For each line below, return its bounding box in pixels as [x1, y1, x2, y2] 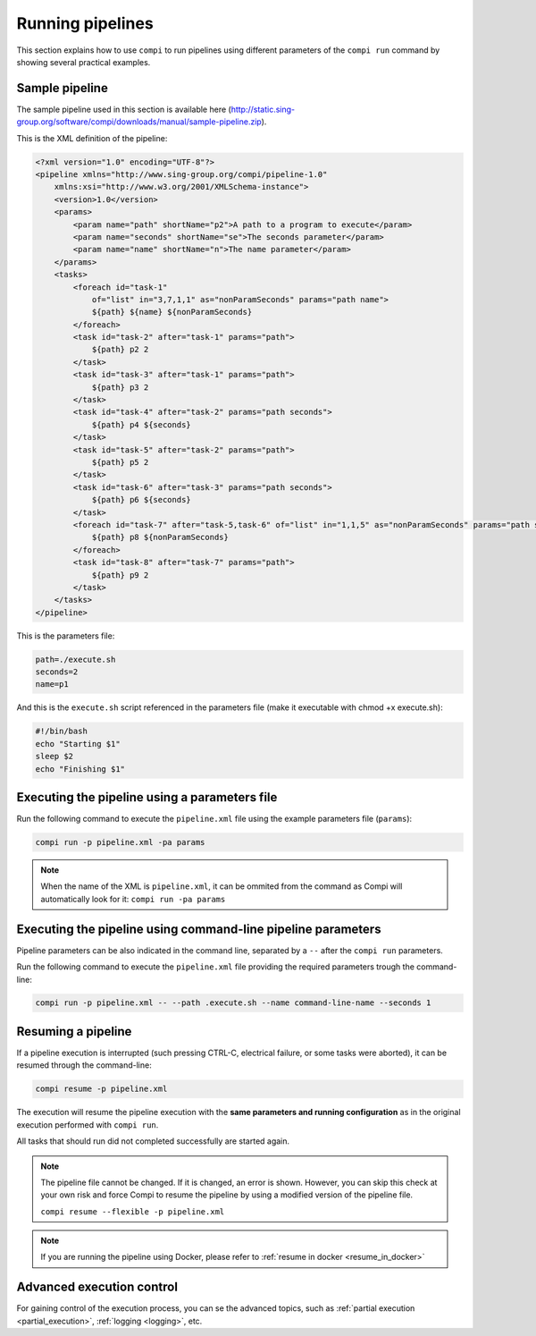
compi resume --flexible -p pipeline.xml [40, 1206, 225, 1216]
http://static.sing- [230, 104, 296, 114]
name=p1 [35, 680, 69, 689]
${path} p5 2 [91, 457, 149, 467]
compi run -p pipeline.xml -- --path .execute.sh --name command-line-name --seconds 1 [35, 998, 431, 1008]
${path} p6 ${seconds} [91, 495, 191, 505]
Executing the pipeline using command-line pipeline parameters [16, 921, 381, 936]
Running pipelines [16, 13, 154, 33]
